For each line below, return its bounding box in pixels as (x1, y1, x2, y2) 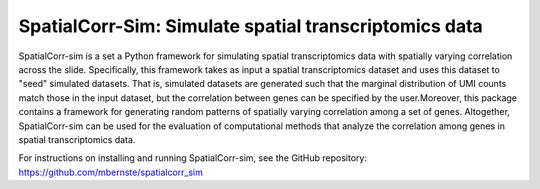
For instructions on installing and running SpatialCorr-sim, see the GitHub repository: (18, 152, 367, 164)
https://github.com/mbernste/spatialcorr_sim (18, 166, 204, 178)
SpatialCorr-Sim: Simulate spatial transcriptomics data (18, 15, 484, 37)
